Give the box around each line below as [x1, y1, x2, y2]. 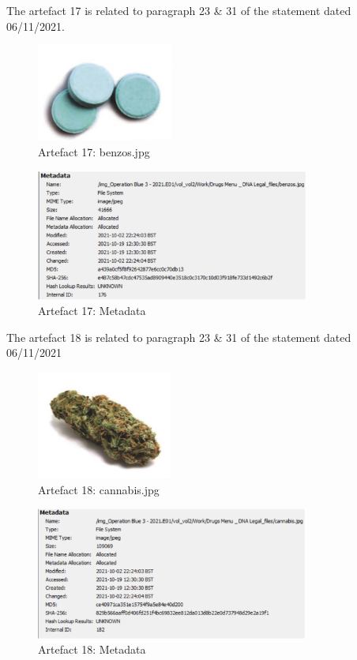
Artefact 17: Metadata [38, 302, 146, 319]
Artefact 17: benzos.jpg [38, 143, 150, 159]
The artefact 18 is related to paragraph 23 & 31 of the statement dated [6, 328, 351, 345]
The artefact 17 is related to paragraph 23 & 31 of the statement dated [6, 2, 351, 18]
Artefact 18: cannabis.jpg [38, 481, 160, 497]
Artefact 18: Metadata [38, 641, 146, 658]
